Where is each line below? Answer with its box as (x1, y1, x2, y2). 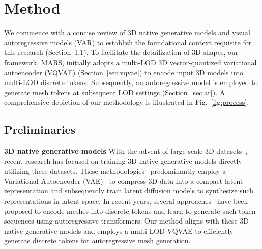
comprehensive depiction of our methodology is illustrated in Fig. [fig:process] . (4, 97, 249, 107)
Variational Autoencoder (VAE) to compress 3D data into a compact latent (4, 175, 243, 186)
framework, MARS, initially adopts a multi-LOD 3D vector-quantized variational (4, 57, 257, 67)
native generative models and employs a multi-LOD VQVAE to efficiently (4, 225, 234, 236)
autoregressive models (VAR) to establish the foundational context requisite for (4, 37, 252, 47)
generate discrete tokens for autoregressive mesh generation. (4, 235, 191, 246)
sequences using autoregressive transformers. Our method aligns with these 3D (4, 215, 249, 226)
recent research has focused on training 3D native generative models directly (4, 155, 242, 166)
